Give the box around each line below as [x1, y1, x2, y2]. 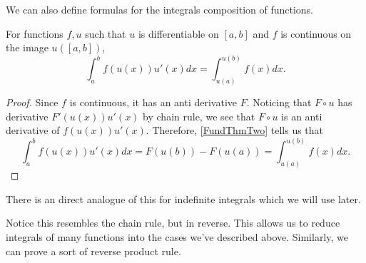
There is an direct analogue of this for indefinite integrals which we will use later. [6, 191, 361, 206]
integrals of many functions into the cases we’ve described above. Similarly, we [6, 229, 348, 244]
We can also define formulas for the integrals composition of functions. [6, 2, 314, 16]
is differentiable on [138, 26, 219, 41]
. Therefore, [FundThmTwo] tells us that [146, 123, 324, 138]
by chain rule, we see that [143, 108, 255, 123]
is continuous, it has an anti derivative [69, 95, 238, 110]
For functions [6, 26, 63, 41]
